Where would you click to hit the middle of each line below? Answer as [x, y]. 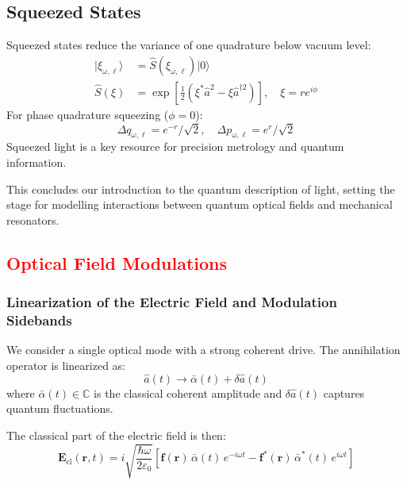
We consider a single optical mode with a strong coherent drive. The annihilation [203, 350]
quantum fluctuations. [60, 408]
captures [344, 393]
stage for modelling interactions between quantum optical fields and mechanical [200, 204]
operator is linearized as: [66, 365]
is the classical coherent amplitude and [188, 393]
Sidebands [39, 320]
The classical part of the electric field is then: [116, 435]
